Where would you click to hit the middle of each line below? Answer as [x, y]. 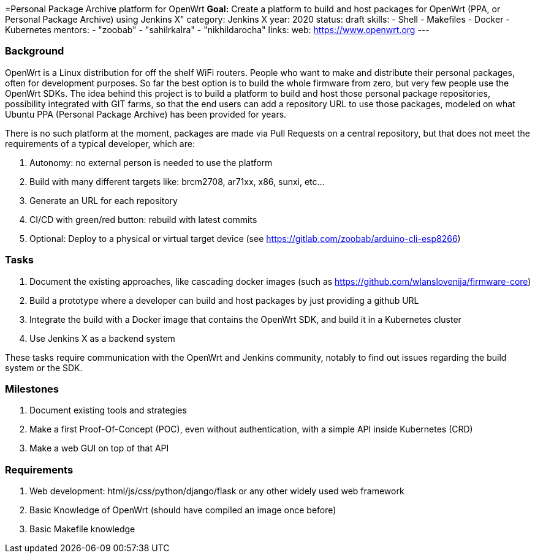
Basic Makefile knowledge [82, 529]
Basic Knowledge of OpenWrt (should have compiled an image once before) [183, 510]
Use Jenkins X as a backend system [102, 338]
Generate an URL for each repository [104, 200]
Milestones [32, 389]
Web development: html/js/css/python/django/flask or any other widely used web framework [217, 491]
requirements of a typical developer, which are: [100, 143]
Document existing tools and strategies [108, 410]
